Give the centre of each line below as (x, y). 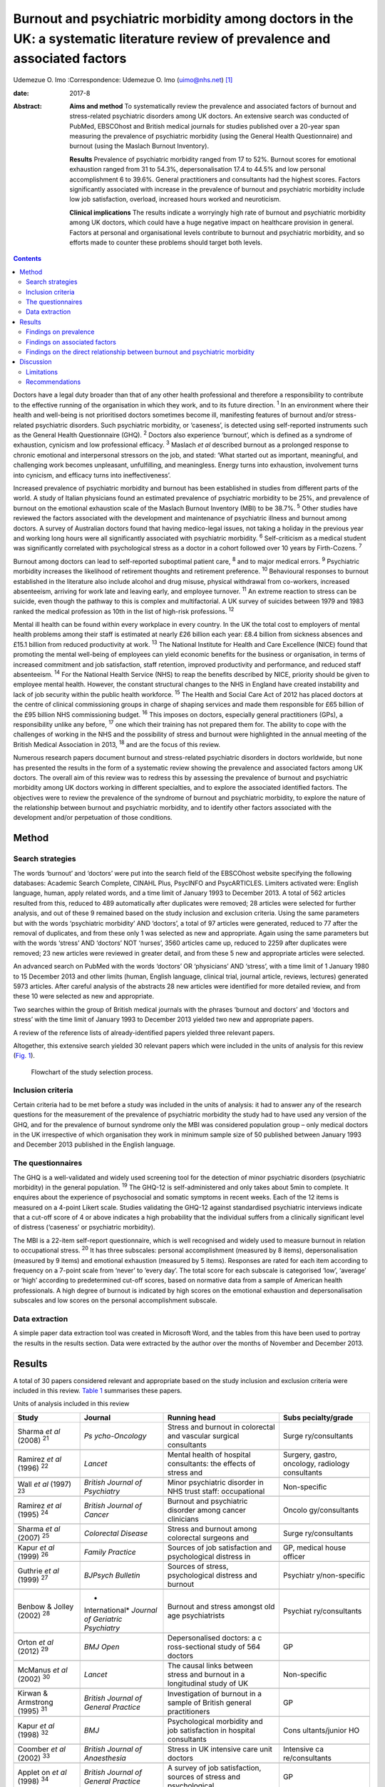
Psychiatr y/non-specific (324, 1575)
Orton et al (35, 1643)
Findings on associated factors (71, 342)
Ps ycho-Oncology (115, 1435)
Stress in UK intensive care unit (220, 1749)
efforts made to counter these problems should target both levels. (166, 242)
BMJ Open (102, 1647)
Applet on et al (42, 1772)
